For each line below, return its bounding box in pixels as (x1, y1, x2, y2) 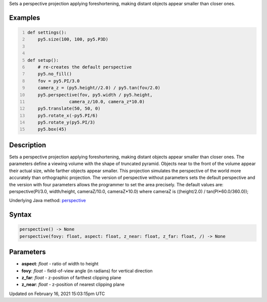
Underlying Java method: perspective (9, 198, 86, 204)
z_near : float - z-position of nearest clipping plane (21, 282, 125, 288)
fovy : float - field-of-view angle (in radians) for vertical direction (21, 267, 153, 274)
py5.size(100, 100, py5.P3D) (38, 37, 109, 42)
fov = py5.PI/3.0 (38, 78, 80, 84)
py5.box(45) (38, 127, 67, 132)
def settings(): (27, 30, 67, 35)
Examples (9, 13, 41, 22)
